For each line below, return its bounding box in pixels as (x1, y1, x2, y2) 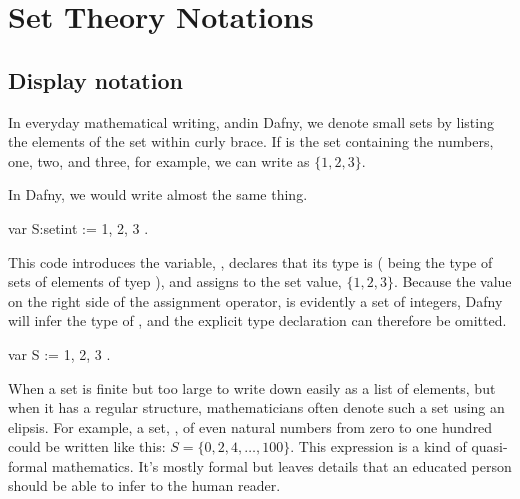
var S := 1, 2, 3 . (8, 343, 111, 364)
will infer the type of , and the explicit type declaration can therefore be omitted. (8, 310, 507, 331)
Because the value (402, 271, 512, 292)
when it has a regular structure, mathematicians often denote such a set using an (8, 397, 505, 418)
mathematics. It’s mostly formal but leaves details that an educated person (51, 455, 512, 476)
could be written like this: (8, 436, 166, 457)
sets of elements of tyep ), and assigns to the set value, (8, 271, 342, 292)
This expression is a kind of (298, 436, 467, 457)
